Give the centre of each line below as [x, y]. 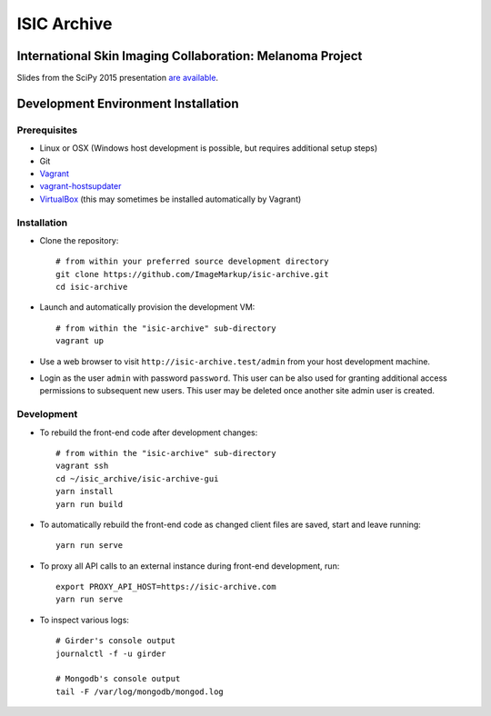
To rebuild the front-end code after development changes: [149, 433]
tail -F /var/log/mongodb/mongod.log [140, 691]
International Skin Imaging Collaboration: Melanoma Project [190, 56]
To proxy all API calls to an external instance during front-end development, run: [190, 566]
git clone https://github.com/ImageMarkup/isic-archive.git [192, 274]
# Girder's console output [116, 641]
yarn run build [90, 504]
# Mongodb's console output [118, 679]
